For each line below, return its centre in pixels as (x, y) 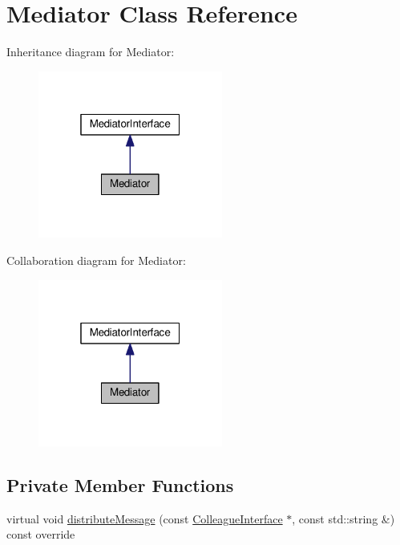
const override (41, 534)
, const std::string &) (343, 518)
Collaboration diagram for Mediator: (96, 260)
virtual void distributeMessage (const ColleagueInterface (145, 518)
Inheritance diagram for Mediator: (91, 52)
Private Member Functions (120, 485)
